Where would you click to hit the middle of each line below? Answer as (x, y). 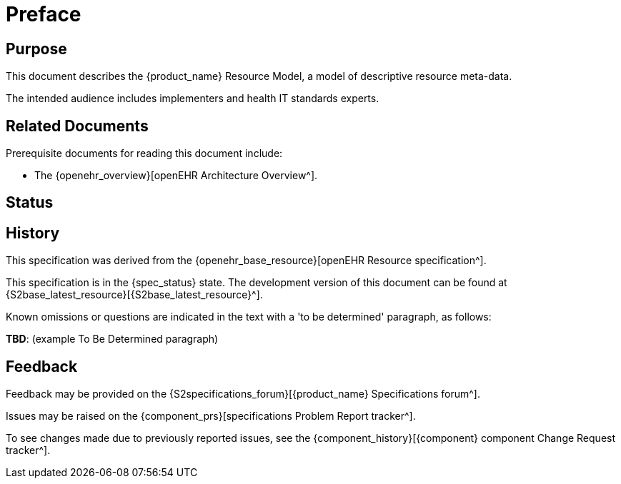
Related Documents (77, 126)
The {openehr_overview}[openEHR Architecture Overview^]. (176, 176)
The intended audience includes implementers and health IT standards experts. (193, 99)
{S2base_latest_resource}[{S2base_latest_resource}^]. (134, 295)
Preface (44, 14)
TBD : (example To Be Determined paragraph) (112, 339)
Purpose (36, 49)
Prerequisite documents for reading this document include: (144, 153)
